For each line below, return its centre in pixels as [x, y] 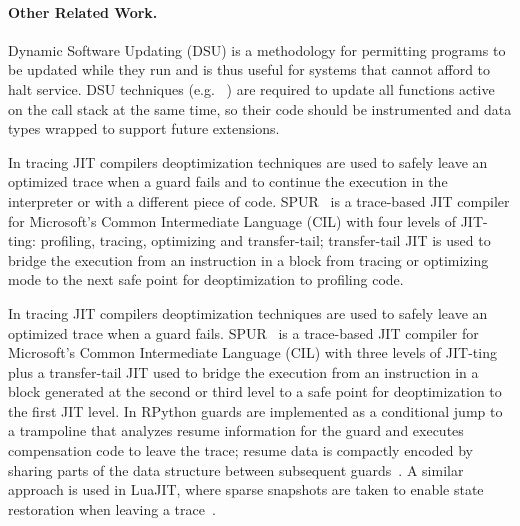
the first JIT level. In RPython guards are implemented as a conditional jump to [255, 410]
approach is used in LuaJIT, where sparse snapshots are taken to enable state [246, 489]
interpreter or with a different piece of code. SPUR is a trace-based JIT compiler [259, 200]
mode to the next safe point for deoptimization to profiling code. [206, 279]
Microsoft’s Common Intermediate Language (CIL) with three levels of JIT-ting [252, 352]
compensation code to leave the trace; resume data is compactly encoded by [240, 450]
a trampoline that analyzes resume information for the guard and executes [236, 430]
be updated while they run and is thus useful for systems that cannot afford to [249, 69]
